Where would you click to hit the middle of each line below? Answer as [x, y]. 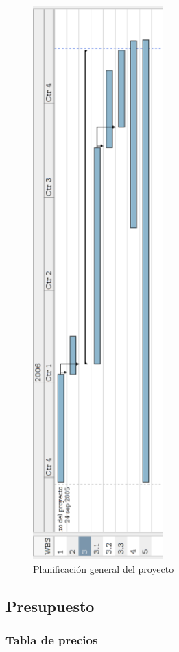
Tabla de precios [52, 640]
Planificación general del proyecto [104, 568]
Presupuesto [50, 606]
